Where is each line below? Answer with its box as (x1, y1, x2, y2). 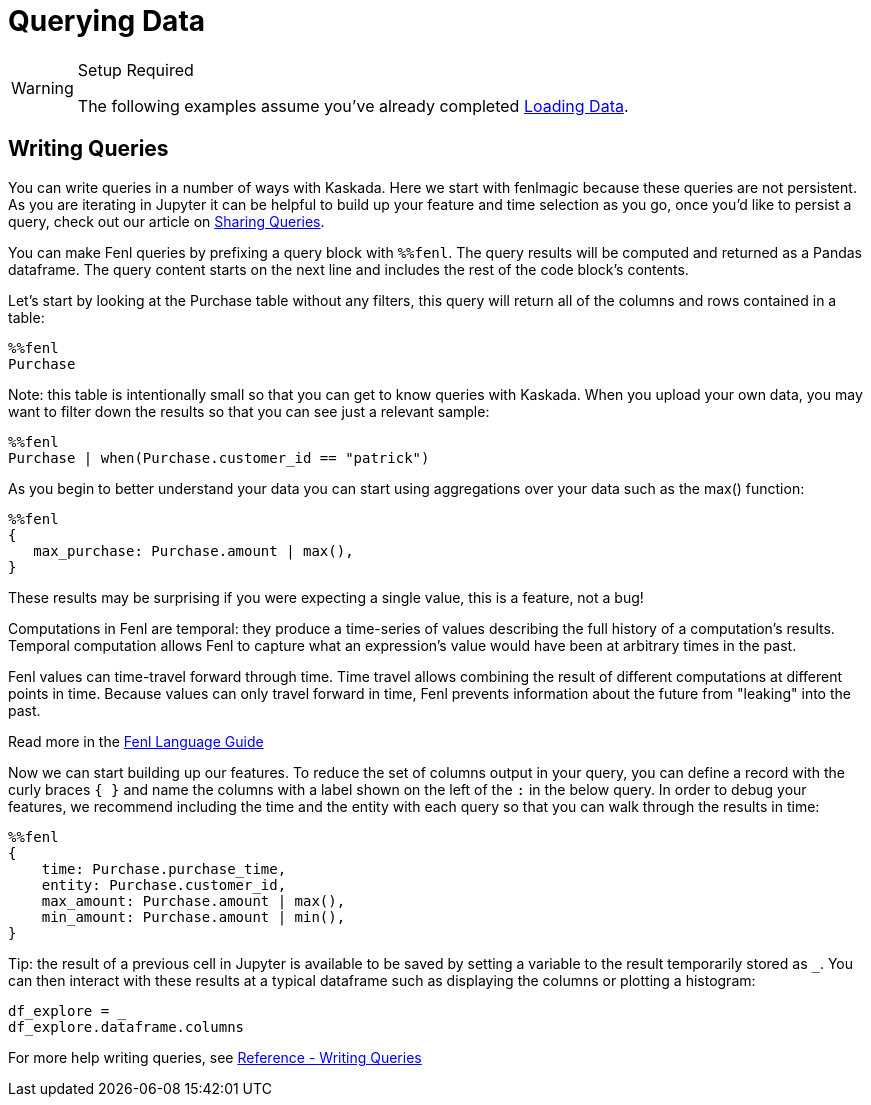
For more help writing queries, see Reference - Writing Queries (8, 1048, 422, 1066)
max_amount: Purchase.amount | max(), (41, 892, 346, 909)
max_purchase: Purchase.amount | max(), (33, 542, 354, 559)
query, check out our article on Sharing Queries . (8, 212, 325, 230)
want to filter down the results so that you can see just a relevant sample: (8, 402, 490, 420)
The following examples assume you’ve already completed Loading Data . (77, 95, 629, 116)
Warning (11, 77, 74, 98)
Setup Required (77, 59, 194, 80)
